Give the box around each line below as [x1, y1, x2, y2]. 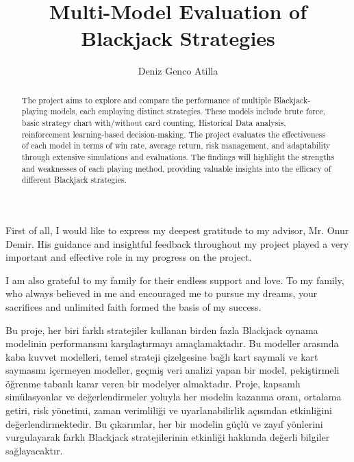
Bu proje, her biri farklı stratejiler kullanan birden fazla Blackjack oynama [5, 322, 318, 337]
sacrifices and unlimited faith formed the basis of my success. [5, 299, 262, 313]
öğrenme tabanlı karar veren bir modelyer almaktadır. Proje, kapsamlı [5, 376, 301, 390]
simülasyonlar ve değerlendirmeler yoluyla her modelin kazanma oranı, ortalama [5, 389, 342, 404]
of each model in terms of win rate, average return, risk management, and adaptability [21, 140, 331, 151]
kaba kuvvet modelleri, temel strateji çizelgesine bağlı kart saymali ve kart [5, 349, 318, 363]
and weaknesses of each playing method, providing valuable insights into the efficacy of [21, 162, 331, 174]
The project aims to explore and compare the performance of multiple [21, 94, 271, 105]
